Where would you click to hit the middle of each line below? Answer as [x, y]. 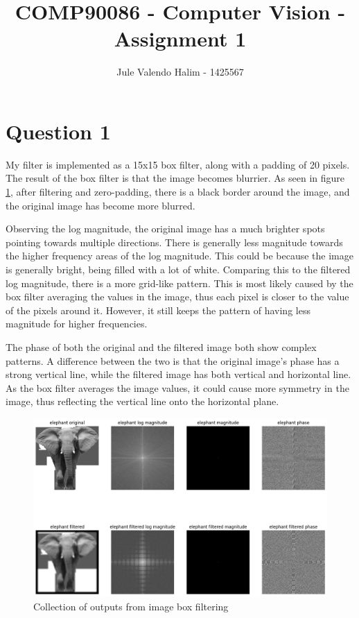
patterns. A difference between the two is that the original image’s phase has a [173, 360]
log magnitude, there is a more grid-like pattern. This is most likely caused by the [179, 283]
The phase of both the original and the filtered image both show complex [161, 346]
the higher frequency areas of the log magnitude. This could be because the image [179, 256]
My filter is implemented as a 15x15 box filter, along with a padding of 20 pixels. [178, 164]
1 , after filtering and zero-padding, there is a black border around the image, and [178, 192]
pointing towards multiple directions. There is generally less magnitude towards [174, 242]
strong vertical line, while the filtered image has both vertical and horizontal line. [178, 374]
